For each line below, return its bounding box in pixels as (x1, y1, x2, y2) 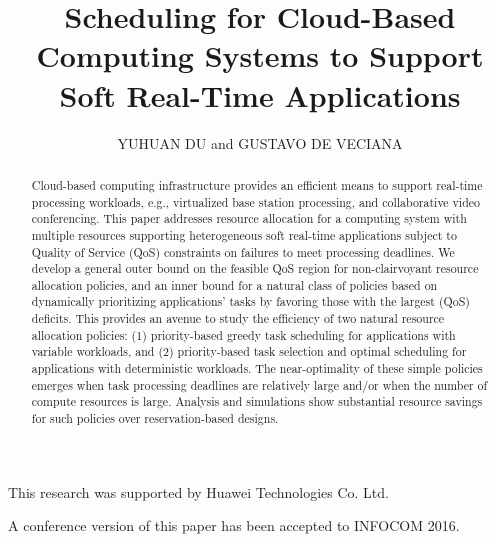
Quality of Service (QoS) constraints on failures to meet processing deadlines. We (31, 243, 455, 260)
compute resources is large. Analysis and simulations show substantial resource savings (31, 393, 483, 410)
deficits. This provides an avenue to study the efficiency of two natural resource (31, 310, 445, 327)
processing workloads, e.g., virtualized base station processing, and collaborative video (31, 193, 480, 210)
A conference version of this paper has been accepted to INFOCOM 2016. (8, 515, 460, 536)
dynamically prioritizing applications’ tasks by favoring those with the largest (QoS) (31, 293, 470, 310)
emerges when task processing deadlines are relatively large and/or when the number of (31, 376, 488, 393)
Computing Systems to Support (36, 35, 484, 76)
